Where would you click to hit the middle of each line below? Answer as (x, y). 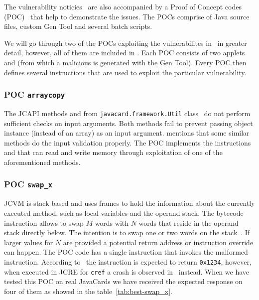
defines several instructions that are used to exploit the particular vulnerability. (125, 72)
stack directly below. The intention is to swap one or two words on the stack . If (127, 232)
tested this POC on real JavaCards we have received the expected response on (123, 281)
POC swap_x (28, 184)
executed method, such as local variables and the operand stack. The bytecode (124, 213)
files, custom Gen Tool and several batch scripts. (78, 26)
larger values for (29, 242)
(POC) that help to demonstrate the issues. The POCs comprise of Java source (127, 16)
